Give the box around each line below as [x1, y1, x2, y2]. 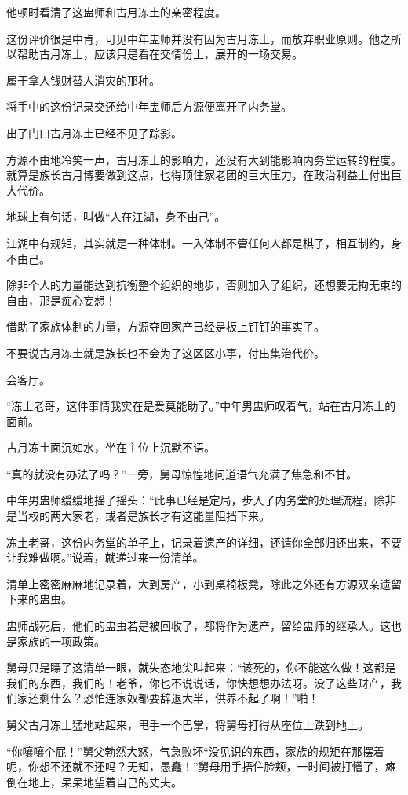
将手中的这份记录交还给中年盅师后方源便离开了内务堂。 [6, 98, 292, 115]
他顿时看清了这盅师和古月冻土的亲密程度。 [6, 4, 226, 20]
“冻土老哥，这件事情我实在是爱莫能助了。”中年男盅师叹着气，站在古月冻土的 [6, 397, 396, 414]
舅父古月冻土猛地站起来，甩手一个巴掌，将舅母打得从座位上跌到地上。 [6, 716, 369, 732]
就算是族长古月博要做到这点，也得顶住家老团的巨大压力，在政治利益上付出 [6, 167, 391, 183]
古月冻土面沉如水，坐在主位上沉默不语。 [6, 439, 215, 456]
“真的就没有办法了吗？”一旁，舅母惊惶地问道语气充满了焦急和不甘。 [6, 465, 358, 482]
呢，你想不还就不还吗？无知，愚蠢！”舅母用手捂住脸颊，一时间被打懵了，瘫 [6, 758, 396, 775]
